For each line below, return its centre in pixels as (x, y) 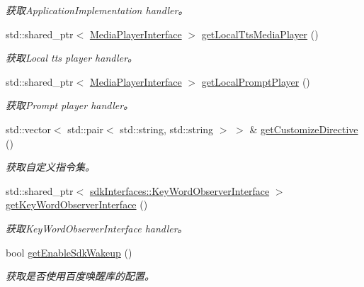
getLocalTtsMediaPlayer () (260, 34)
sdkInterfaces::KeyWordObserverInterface (180, 190)
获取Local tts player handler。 (72, 58)
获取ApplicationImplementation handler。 (97, 10)
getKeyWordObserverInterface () (77, 204)
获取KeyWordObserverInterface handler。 (97, 228)
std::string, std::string (167, 129)
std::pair (85, 129)
